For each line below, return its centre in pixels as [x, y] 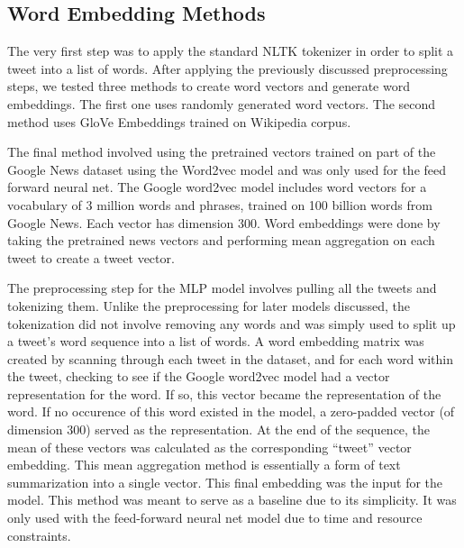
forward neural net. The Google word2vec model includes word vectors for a [217, 187]
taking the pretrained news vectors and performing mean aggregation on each [221, 240]
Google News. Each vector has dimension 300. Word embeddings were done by [224, 222]
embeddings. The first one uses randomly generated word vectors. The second [222, 103]
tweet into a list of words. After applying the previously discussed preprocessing [227, 68]
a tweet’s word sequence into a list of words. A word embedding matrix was [216, 341]
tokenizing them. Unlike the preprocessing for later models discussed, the [209, 305]
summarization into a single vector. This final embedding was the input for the [225, 482]
